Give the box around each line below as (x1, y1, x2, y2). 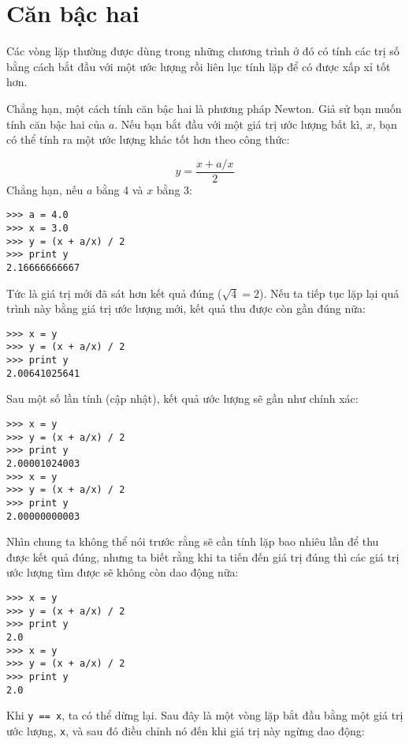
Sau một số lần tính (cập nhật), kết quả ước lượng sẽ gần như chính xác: (6, 390, 359, 407)
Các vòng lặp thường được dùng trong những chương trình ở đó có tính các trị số (6, 43, 400, 59)
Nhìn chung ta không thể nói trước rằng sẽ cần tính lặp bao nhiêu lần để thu (6, 533, 379, 550)
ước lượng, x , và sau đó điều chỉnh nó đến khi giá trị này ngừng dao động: (6, 722, 365, 738)
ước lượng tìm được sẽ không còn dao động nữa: (6, 564, 239, 581)
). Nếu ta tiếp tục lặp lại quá (258, 284, 400, 301)
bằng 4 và (95, 181, 143, 197)
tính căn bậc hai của (6, 115, 106, 132)
